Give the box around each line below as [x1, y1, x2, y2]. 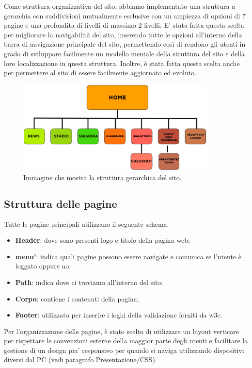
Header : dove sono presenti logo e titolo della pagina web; [15, 235, 190, 245]
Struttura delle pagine [4, 196, 117, 211]
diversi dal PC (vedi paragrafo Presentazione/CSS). [4, 354, 157, 365]
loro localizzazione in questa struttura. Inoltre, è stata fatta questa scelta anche [4, 58, 240, 68]
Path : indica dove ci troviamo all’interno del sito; [15, 277, 163, 287]
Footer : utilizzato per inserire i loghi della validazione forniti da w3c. [15, 310, 222, 320]
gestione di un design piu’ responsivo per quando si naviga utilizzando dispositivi [4, 345, 244, 355]
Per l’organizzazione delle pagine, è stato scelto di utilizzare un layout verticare [4, 326, 239, 336]
